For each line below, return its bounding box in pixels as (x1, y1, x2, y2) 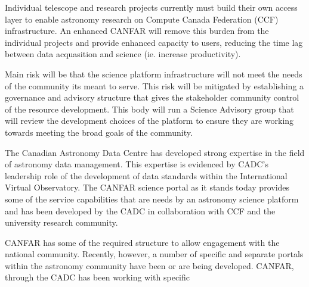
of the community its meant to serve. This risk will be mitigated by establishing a (5, 79, 304, 92)
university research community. (5, 216, 118, 229)
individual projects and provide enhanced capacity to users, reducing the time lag (5, 36, 303, 48)
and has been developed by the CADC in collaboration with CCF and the (5, 204, 276, 217)
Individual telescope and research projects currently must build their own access (5, 1, 298, 13)
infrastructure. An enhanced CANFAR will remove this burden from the (5, 24, 269, 37)
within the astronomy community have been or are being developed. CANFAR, (5, 259, 294, 272)
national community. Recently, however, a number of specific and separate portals (5, 248, 304, 260)
